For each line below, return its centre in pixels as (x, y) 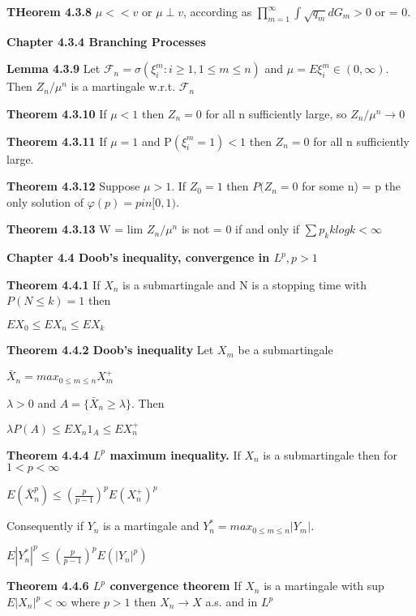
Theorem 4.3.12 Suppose (73, 186)
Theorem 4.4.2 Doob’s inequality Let (110, 350)
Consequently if (45, 526)
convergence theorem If (176, 586)
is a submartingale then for (330, 454)
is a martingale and (151, 526)
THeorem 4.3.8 (49, 11)
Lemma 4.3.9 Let (54, 68)
